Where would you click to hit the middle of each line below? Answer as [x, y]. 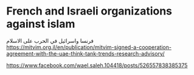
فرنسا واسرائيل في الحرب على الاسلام [50, 41]
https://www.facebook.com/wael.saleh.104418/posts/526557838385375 [97, 65]
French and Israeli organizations [89, 11]
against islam [41, 24]
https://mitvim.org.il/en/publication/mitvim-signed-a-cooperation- [89, 47]
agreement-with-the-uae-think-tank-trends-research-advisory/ [85, 53]
